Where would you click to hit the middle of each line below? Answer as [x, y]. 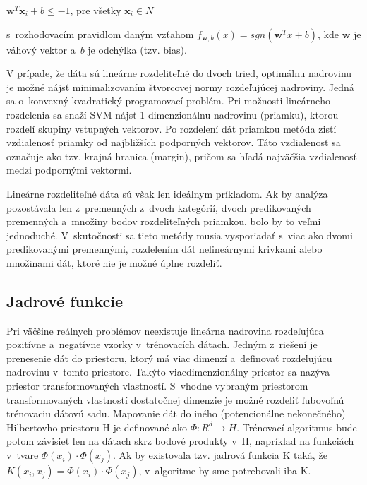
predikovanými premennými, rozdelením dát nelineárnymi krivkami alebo [164, 249]
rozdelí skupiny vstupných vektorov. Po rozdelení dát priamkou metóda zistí [172, 128]
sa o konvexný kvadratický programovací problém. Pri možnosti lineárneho [169, 101]
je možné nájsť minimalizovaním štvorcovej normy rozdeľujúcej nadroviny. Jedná [180, 86]
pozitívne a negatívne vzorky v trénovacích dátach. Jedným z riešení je [162, 344]
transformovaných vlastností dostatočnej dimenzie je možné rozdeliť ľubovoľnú [175, 399]
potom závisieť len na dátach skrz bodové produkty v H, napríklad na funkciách [180, 441]
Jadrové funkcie [65, 300]
